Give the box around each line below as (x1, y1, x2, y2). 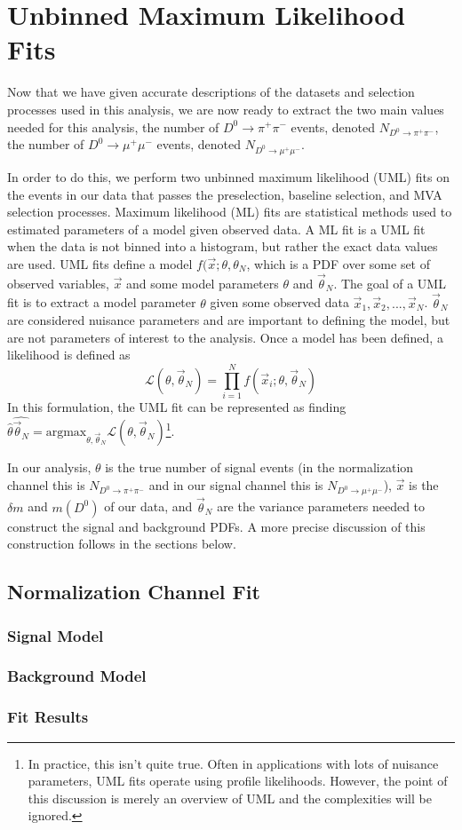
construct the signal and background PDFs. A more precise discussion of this (7, 517, 426, 535)
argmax (45, 426, 87, 439)
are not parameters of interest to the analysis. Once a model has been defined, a (7, 328, 443, 346)
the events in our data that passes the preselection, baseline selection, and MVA (7, 185, 442, 203)
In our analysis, (7, 458, 92, 477)
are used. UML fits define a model (7, 254, 193, 273)
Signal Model (7, 624, 104, 646)
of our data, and (104, 497, 193, 516)
